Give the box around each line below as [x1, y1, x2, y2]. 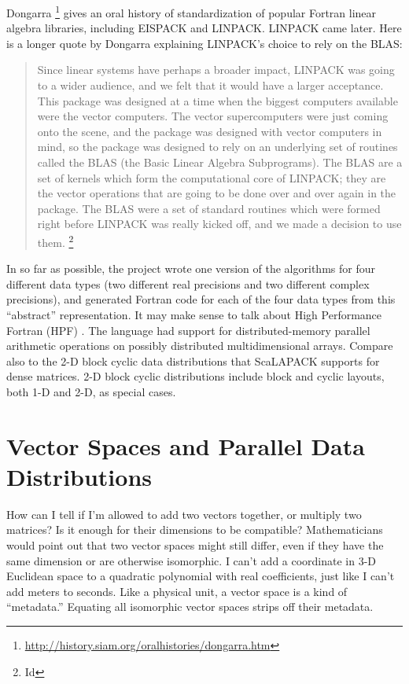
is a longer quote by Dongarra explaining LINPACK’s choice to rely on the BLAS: [6, 35, 403, 51]
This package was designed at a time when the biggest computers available [37, 92, 398, 108]
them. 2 [37, 231, 74, 250]
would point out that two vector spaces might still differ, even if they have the [6, 537, 384, 553]
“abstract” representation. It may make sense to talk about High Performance [6, 307, 382, 322]
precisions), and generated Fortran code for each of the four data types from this [6, 291, 396, 307]
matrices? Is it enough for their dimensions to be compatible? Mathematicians [6, 521, 383, 538]
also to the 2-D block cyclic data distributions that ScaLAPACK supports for [6, 352, 380, 369]
